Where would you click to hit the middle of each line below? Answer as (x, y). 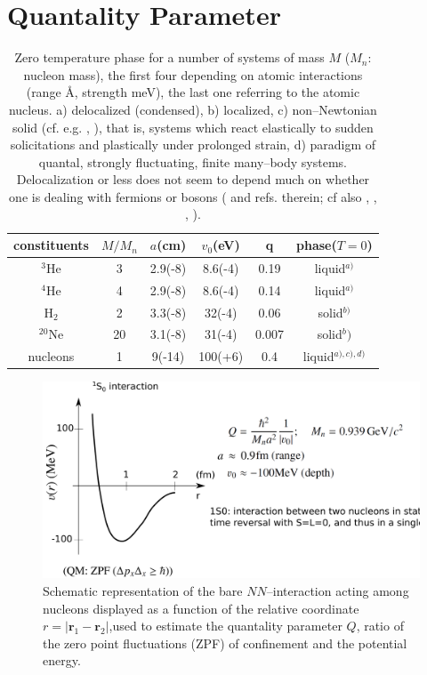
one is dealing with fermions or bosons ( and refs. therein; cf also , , (193, 196)
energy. (62, 660)
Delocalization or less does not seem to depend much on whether (193, 179)
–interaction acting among (338, 591)
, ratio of (380, 626)
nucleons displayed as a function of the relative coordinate (201, 608)
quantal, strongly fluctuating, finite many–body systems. (193, 161)
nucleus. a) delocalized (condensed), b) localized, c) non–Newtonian (193, 109)
